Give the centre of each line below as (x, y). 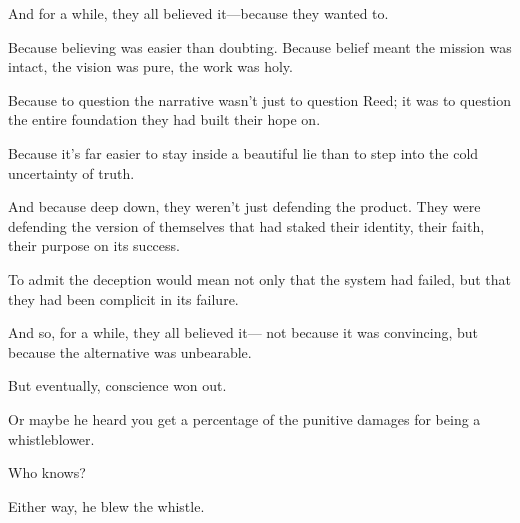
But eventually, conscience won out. (117, 385)
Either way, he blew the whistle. (106, 505)
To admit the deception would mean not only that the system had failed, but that (260, 278)
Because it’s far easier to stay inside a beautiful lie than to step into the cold (243, 152)
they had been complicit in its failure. (123, 298)
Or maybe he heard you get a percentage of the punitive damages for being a (244, 418)
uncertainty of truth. (71, 172)
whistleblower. (51, 438)
